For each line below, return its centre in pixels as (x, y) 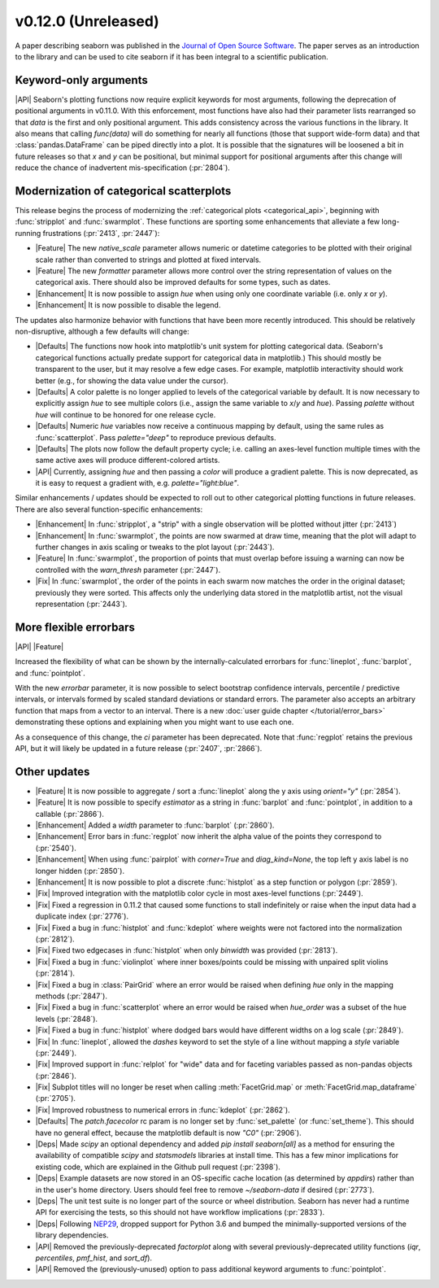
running (28, 233)
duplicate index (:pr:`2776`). (82, 916)
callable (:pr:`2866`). (70, 814)
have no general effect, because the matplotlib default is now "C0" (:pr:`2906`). (168, 1133)
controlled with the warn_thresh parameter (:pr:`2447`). (128, 570)
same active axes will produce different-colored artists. (128, 461)
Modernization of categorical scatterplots (123, 191)
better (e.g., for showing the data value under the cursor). (132, 380)
